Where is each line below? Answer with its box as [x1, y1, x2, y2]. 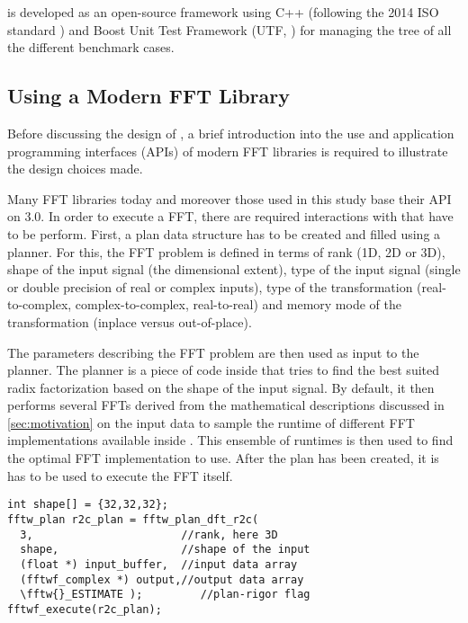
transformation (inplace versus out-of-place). [7, 312, 252, 331]
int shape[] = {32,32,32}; [7, 498, 168, 512]
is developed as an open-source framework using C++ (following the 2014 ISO [7, 3, 439, 21]
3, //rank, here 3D [20, 528, 278, 541]
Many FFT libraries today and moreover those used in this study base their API [7, 189, 452, 208]
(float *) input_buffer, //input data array [20, 557, 298, 571]
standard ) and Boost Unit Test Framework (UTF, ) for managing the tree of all [7, 20, 452, 39]
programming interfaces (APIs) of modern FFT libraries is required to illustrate [7, 141, 448, 160]
